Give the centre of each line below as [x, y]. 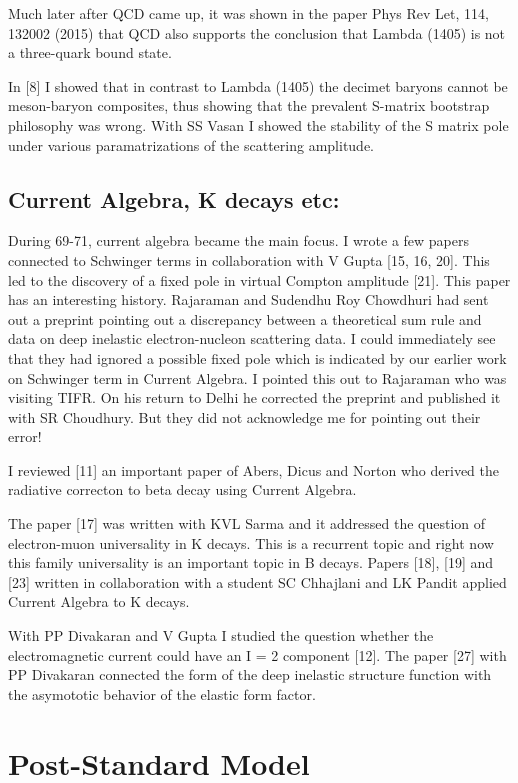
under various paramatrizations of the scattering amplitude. [191, 144]
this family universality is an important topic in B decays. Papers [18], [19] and [251, 562]
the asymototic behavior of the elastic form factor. [162, 693]
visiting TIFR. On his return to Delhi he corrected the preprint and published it [254, 397]
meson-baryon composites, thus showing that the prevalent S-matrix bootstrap [249, 105]
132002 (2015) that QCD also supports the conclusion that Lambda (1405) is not [257, 32]
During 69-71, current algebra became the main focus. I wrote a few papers [239, 240]
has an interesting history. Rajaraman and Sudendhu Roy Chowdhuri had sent [248, 299]
